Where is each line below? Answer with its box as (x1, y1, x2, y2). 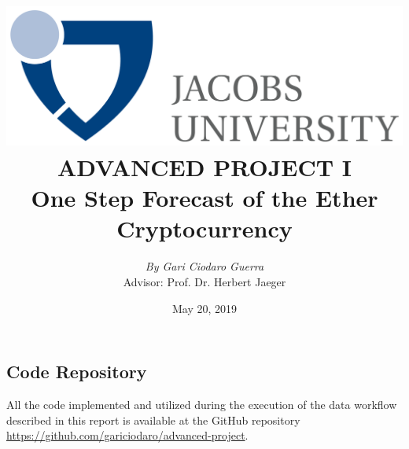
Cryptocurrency (116, 212, 293, 245)
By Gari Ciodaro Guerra (145, 258, 264, 274)
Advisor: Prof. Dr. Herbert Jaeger (123, 273, 286, 289)
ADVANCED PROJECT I (57, 151, 352, 183)
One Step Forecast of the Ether (31, 182, 378, 214)
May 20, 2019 (171, 300, 238, 316)
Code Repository (6, 359, 147, 384)
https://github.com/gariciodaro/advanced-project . (6, 427, 249, 443)
